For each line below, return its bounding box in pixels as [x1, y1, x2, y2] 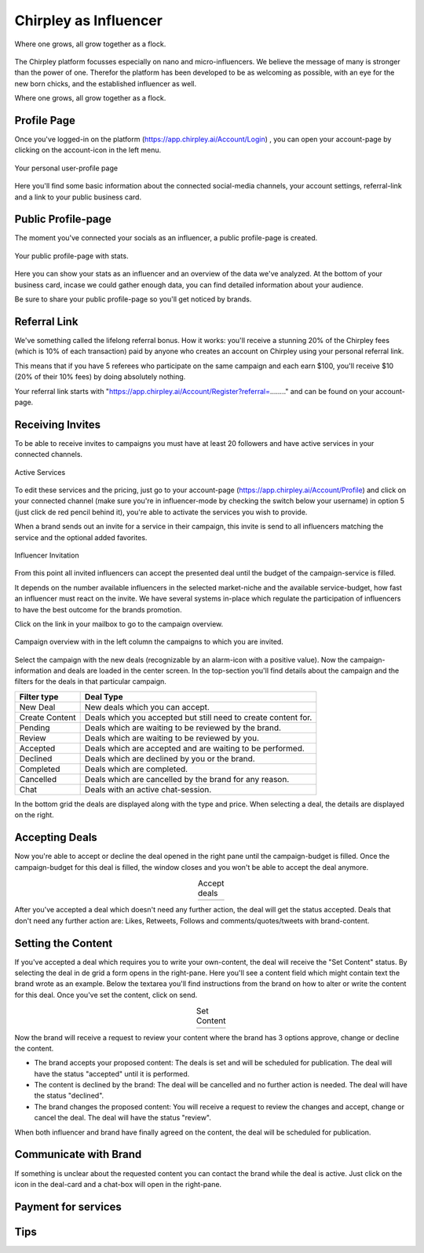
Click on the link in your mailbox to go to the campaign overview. [14, 619, 224, 628]
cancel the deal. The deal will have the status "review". [34, 1113, 212, 1123]
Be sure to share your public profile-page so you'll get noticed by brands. [14, 294, 252, 304]
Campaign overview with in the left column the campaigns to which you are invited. [14, 637, 284, 647]
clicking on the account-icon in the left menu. [14, 145, 162, 155]
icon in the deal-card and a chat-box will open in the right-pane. [14, 1179, 222, 1189]
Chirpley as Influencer [14, 12, 163, 29]
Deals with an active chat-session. [84, 784, 212, 795]
